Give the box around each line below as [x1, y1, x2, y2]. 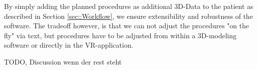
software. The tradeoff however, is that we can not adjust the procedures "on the [4, 20, 249, 31]
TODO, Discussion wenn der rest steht [4, 56, 122, 67]
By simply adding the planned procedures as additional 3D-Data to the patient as [4, 1, 254, 11]
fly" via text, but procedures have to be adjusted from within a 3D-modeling [4, 30, 237, 40]
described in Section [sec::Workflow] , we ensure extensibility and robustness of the [4, 10, 253, 21]
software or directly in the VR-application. [4, 40, 133, 50]
